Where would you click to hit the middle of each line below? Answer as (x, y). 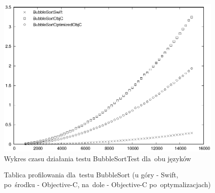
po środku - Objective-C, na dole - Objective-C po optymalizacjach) (107, 184)
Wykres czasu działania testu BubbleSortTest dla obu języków (97, 158)
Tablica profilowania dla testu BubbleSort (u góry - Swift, (91, 175)
